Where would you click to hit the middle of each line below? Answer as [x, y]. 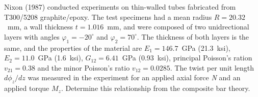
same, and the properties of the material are [73, 47]
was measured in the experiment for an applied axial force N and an [134, 77]
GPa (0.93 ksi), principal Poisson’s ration [187, 58]
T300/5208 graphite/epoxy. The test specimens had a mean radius [108, 17]
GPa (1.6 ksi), [60, 58]
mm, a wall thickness [40, 27]
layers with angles [32, 36]
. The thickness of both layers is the [193, 36]
